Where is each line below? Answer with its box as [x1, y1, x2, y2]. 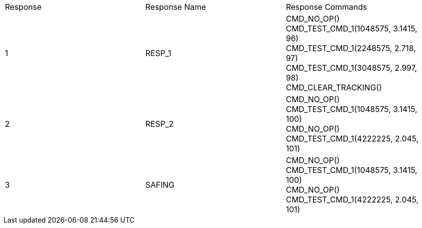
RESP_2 [145, 119, 174, 129]
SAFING [145, 180, 175, 190]
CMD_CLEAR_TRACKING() [285, 83, 382, 92]
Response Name [145, 2, 206, 12]
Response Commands [285, 2, 367, 12]
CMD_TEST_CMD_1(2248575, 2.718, [285, 43, 416, 53]
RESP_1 [145, 48, 171, 58]
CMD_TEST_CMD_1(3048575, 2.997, [285, 63, 417, 73]
